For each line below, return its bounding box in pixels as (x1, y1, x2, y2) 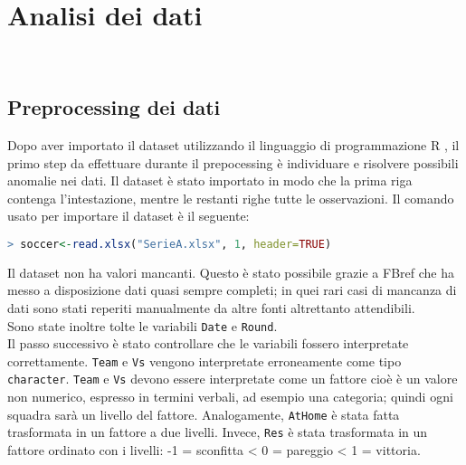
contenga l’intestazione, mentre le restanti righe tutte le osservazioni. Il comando (7, 188, 454, 207)
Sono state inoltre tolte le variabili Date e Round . (7, 316, 278, 335)
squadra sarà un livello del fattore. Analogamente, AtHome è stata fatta (7, 404, 400, 423)
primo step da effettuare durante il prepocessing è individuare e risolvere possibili (7, 153, 459, 172)
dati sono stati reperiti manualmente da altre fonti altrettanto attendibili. (7, 298, 415, 317)
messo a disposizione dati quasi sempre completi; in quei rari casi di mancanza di (7, 280, 457, 299)
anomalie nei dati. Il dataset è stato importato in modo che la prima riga (7, 171, 413, 190)
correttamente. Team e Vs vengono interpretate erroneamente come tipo (7, 351, 402, 370)
